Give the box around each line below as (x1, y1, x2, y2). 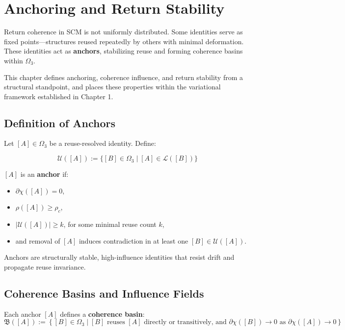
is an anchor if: (20, 169, 69, 179)
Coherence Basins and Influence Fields (4, 285, 204, 301)
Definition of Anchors (4, 115, 115, 130)
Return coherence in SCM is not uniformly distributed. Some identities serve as (4, 27, 243, 37)
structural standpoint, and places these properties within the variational (4, 82, 221, 92)
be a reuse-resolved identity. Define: (49, 138, 156, 148)
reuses (106, 319, 125, 326)
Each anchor (4, 308, 41, 319)
